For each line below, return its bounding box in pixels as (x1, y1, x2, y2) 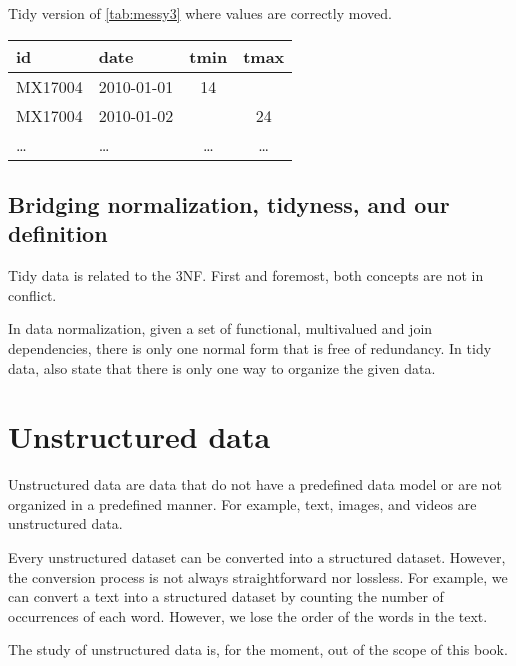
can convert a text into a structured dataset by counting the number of (8, 586, 444, 607)
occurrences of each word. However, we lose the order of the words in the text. (8, 605, 488, 626)
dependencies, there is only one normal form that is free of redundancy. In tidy (8, 337, 492, 358)
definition (8, 218, 108, 249)
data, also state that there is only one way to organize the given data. (8, 357, 436, 378)
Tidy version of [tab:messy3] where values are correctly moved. (8, 3, 392, 23)
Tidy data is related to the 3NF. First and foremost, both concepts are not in (8, 265, 484, 286)
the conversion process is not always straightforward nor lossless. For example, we (8, 566, 508, 587)
